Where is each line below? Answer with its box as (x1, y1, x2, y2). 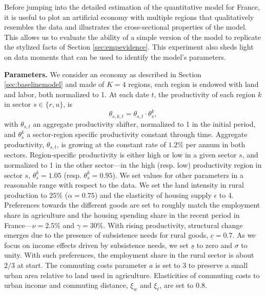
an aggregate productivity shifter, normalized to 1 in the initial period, (33, 118, 256, 129)
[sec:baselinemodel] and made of (4, 79, 105, 89)
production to (4, 189, 47, 200)
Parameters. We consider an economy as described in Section (4, 69, 201, 79)
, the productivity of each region (154, 88, 256, 99)
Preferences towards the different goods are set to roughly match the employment (4, 199, 260, 210)
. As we (232, 230, 256, 240)
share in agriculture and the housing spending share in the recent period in (4, 209, 240, 220)
